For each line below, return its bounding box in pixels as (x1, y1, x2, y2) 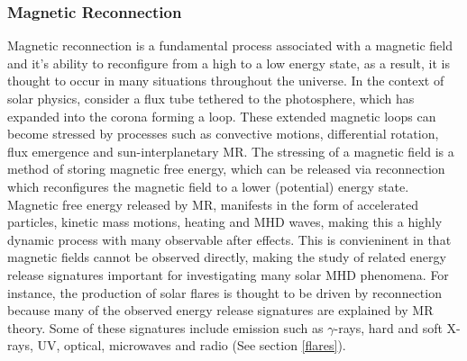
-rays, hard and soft (334, 318, 443, 337)
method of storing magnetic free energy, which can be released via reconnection (7, 159, 445, 178)
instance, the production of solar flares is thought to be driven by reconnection (7, 283, 442, 302)
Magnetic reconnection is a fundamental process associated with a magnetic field (7, 36, 453, 55)
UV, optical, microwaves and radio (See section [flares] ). (37, 336, 346, 355)
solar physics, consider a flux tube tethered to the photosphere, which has (7, 89, 415, 107)
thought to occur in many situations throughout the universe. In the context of (7, 71, 444, 90)
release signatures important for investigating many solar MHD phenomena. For (7, 265, 449, 284)
